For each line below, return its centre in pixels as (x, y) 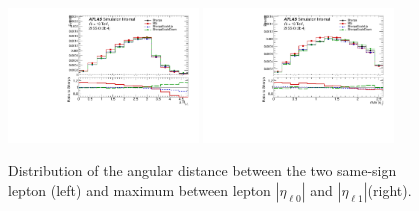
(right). (389, 190)
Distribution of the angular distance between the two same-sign (202, 170)
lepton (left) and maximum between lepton (139, 190)
